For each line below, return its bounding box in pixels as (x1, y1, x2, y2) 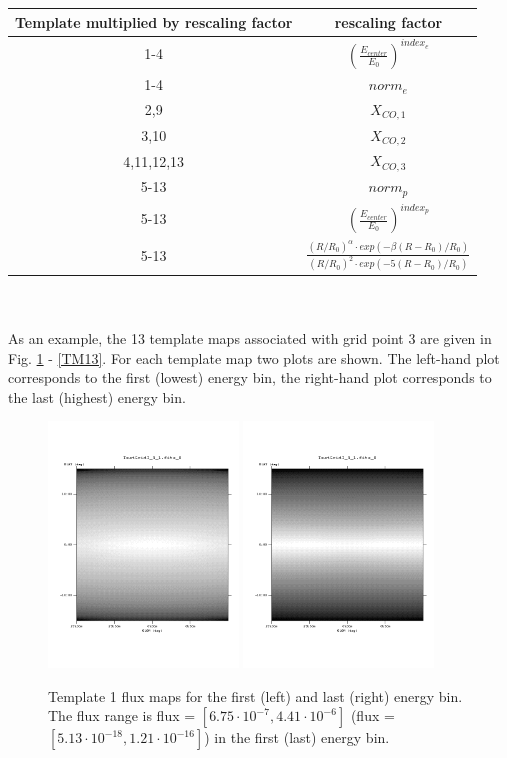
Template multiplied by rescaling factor (15, 11, 293, 32)
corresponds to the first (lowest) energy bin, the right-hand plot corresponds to (8, 367, 492, 388)
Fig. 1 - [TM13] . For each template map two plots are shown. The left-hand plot (8, 347, 500, 368)
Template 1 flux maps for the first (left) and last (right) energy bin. (48, 685, 463, 706)
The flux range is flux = (48, 705, 196, 726)
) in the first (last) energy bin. (204, 727, 390, 748)
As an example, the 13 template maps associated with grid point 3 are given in (8, 327, 492, 348)
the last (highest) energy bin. (8, 386, 186, 407)
